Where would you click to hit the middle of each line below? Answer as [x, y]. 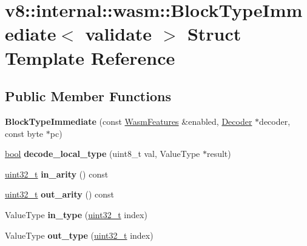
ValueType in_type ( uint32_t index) [76, 214]
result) [219, 154]
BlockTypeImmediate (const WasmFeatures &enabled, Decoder [129, 121]
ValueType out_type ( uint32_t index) [79, 235]
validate [119, 34]
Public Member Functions [88, 96]
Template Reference [90, 57]
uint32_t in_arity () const [57, 174]
